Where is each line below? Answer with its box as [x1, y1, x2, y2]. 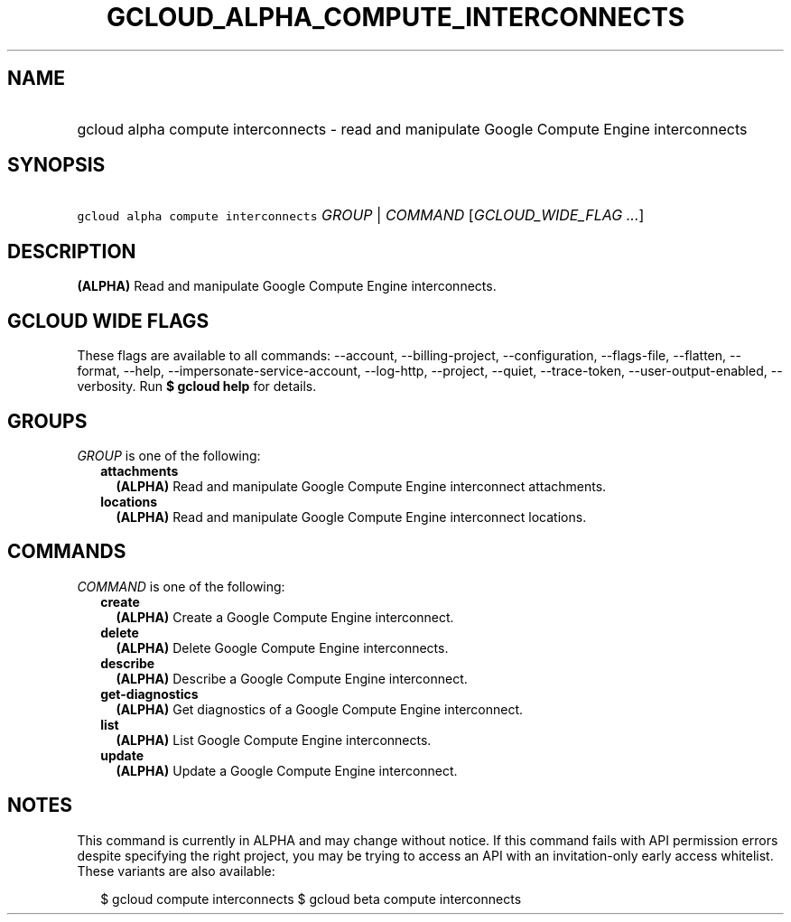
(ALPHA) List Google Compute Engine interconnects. [116, 731, 432, 748]
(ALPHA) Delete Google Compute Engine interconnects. [116, 639, 449, 656]
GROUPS [7, 409, 88, 433]
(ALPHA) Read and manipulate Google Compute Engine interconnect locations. [116, 508, 587, 525]
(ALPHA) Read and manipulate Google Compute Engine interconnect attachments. [116, 478, 607, 494]
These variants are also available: [77, 862, 275, 879]
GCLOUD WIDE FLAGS [7, 309, 209, 332]
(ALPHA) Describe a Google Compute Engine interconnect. [116, 670, 468, 686]
